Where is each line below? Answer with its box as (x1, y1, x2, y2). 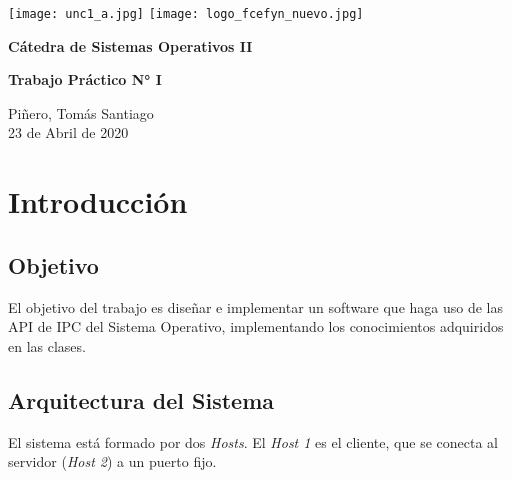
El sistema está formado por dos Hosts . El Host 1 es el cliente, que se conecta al (8, 431, 498, 452)
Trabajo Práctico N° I (8, 69, 162, 90)
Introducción (8, 181, 188, 222)
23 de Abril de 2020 (8, 122, 129, 143)
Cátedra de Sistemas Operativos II (8, 35, 253, 56)
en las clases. (8, 335, 86, 356)
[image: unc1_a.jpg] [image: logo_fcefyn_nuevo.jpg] (8, 7, 364, 21)
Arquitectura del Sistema (8, 384, 274, 415)
